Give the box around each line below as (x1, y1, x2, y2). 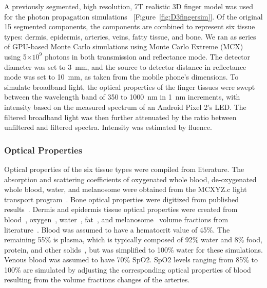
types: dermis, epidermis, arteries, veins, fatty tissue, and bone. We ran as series (4, 31, 256, 42)
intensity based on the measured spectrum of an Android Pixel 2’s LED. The (4, 101, 246, 112)
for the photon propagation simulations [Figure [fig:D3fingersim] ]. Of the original (4, 11, 263, 22)
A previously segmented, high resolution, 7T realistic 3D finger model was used (4, 1, 253, 11)
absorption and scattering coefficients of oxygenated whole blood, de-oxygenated (4, 174, 257, 184)
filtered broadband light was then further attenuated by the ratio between (4, 111, 237, 122)
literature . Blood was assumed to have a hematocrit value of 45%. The (4, 224, 230, 235)
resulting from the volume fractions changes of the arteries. (4, 274, 190, 285)
